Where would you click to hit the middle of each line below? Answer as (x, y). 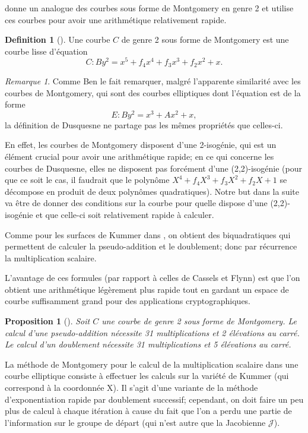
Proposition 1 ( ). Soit (47, 321)
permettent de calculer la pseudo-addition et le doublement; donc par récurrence (151, 246)
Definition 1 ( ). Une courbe (58, 39)
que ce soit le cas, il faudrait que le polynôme (87, 180)
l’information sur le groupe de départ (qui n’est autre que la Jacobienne (135, 422)
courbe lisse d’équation (46, 51)
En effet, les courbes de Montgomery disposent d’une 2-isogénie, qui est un (141, 145)
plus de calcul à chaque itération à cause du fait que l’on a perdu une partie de (148, 411)
